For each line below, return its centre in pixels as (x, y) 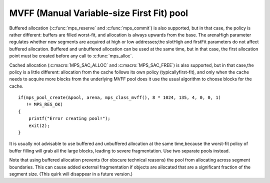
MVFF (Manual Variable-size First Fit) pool (99, 13)
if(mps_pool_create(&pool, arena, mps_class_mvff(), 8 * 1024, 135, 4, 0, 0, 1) (120, 98)
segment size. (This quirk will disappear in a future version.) (71, 174)
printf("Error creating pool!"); (69, 118)
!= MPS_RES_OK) (44, 104)
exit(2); (39, 125)
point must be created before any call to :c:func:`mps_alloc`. (71, 56)
